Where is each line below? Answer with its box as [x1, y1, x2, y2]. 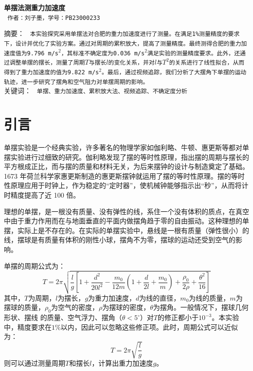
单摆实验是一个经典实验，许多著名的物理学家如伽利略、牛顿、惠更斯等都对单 [4, 142, 249, 152]
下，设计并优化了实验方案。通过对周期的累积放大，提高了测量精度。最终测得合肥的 [4, 40, 230, 47]
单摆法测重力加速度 [4, 2, 65, 12]
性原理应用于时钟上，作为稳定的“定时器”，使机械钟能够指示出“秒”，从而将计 [4, 180, 249, 190]
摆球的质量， [4, 302, 45, 312]
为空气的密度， [51, 302, 99, 312]
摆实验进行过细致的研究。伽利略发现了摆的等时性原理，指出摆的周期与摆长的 [4, 152, 249, 162]
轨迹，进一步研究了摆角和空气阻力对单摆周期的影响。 [4, 78, 149, 85]
